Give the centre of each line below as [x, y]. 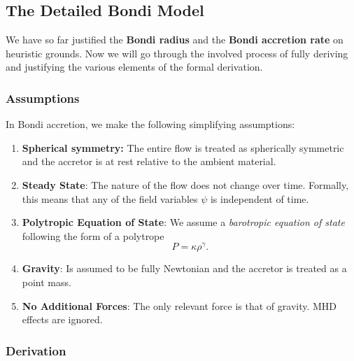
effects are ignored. [62, 319]
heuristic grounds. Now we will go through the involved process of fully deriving [177, 53]
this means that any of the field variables [110, 198]
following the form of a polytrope [93, 235]
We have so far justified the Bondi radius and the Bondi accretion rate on [175, 40]
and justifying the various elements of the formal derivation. [134, 67]
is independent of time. [260, 198]
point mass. [47, 282]
